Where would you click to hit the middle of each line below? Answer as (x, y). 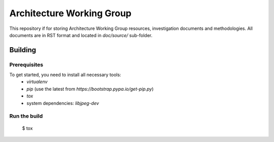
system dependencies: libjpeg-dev (63, 103)
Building (23, 50)
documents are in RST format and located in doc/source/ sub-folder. (81, 35)
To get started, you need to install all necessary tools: (65, 75)
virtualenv (37, 82)
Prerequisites (26, 64)
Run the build (26, 116)
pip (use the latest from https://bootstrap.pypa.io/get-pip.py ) (90, 89)
